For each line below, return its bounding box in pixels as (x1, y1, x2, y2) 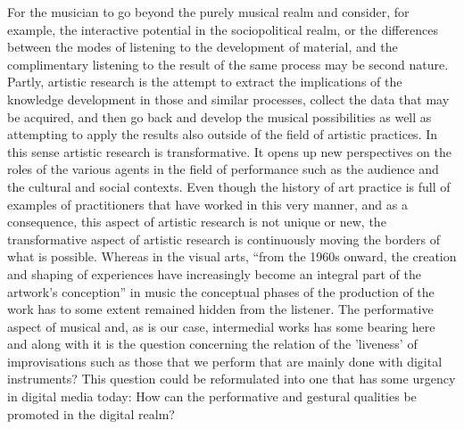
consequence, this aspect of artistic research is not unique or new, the (7, 212, 386, 231)
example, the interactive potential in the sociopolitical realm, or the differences (7, 20, 438, 38)
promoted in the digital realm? (7, 404, 175, 423)
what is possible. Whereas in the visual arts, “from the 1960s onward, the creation (7, 247, 457, 266)
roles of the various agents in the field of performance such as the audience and (7, 160, 439, 178)
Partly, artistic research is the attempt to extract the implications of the (7, 72, 402, 91)
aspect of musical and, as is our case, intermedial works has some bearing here (7, 317, 435, 335)
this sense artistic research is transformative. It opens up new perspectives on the (7, 142, 452, 161)
